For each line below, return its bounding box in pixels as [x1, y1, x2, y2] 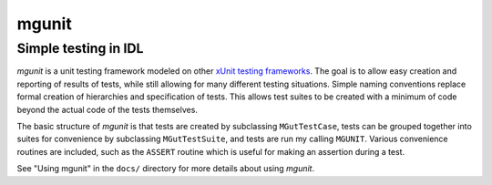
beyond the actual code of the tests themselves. [16, 104, 198, 115]
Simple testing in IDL [16, 40, 144, 57]
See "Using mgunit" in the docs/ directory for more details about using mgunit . [16, 163, 314, 174]
